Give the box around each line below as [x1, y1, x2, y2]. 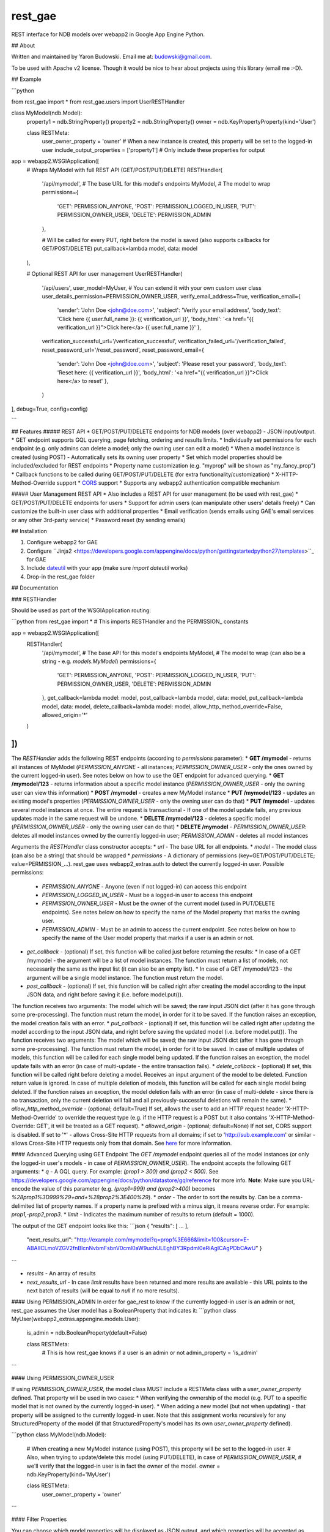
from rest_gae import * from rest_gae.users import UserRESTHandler [11, 98, 185, 105]
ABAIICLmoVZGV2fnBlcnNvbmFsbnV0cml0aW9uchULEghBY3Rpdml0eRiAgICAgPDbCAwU [26, 1245, 256, 1252]
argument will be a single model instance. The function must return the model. [26, 974, 224, 981]
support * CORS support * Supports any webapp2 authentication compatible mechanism [56, 479, 280, 487]
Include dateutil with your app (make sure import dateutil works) [26, 564, 188, 572]
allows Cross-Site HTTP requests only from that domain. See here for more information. [11, 1140, 232, 1147]
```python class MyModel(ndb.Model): [11, 1431, 107, 1438]
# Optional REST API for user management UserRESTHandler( [26, 270, 183, 278]
